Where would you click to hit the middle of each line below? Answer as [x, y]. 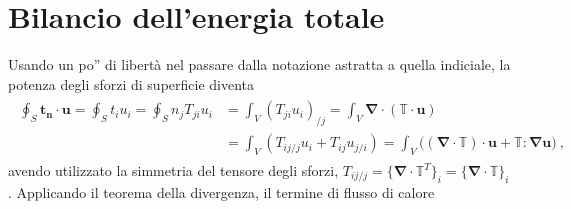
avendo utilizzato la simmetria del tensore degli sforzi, [173, 170]
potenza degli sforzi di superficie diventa [131, 83]
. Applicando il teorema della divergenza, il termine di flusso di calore [221, 191]
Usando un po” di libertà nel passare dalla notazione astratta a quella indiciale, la [259, 64]
